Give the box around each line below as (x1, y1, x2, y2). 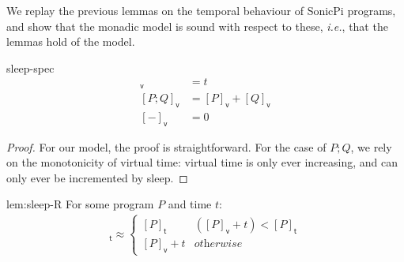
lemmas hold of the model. (6, 33, 135, 50)
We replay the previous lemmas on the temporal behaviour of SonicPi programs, (6, 2, 396, 18)
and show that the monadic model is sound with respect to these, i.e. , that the (6, 17, 388, 34)
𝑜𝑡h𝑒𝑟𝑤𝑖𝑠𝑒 (194, 238, 243, 250)
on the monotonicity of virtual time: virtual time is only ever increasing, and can (6, 154, 398, 170)
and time (168, 196, 212, 212)
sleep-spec (6, 59, 55, 76)
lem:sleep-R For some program (6, 196, 154, 212)
